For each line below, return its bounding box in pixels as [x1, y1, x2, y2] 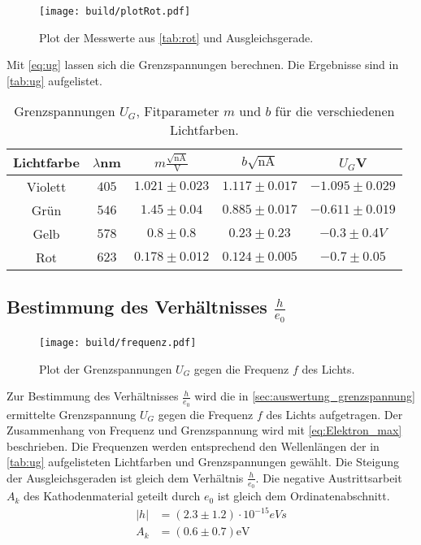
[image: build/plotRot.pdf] [39, 6, 191, 17]
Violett [26, 177, 67, 197]
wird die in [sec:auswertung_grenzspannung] [194, 387, 415, 404]
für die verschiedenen [275, 102, 395, 121]
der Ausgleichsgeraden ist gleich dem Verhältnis [7, 469, 244, 486]
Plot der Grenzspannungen [39, 360, 172, 377]
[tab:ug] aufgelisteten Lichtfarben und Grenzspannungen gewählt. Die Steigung [7, 453, 400, 470]
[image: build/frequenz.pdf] [39, 337, 197, 349]
